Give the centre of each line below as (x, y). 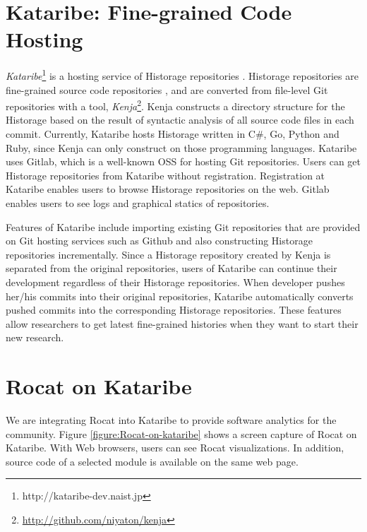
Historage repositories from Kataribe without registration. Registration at (166, 175)
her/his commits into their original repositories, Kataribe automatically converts (180, 296)
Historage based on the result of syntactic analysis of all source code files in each (180, 120)
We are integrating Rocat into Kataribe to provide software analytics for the (171, 420)
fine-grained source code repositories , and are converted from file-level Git (167, 89)
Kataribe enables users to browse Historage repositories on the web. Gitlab (168, 189)
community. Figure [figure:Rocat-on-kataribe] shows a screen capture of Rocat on (181, 433)
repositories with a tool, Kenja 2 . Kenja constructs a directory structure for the (175, 105)
